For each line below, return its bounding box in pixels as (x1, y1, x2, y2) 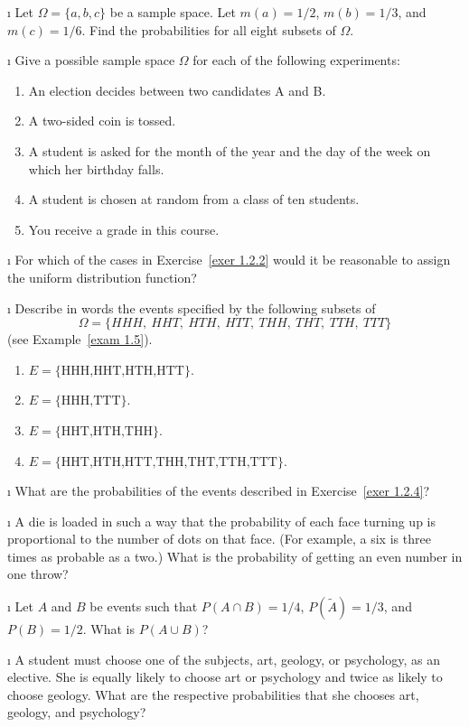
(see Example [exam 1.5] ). (7, 330, 153, 349)
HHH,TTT (61, 395, 121, 408)
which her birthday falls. (28, 159, 164, 178)
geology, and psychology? (7, 703, 146, 722)
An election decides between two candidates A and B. (28, 80, 326, 99)
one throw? (7, 564, 69, 583)
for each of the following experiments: (192, 51, 400, 70)
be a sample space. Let (109, 3, 236, 21)
